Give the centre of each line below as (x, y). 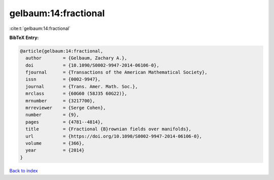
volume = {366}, (55, 143)
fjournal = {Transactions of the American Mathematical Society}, (116, 73)
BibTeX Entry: (24, 38)
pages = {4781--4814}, (64, 122)
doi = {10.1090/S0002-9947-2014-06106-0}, (92, 65)
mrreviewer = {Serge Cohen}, (66, 108)
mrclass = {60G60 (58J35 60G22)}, (76, 94)
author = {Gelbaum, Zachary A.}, (76, 58)
